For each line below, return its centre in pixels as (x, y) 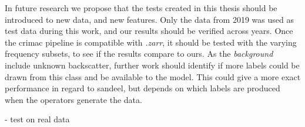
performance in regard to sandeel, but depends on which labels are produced (143, 88)
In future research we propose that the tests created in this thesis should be (141, 8)
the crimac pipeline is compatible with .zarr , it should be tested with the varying (151, 42)
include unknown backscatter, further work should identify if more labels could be (152, 65)
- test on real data (37, 119)
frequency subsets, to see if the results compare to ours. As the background (139, 54)
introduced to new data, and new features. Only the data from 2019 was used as (149, 19)
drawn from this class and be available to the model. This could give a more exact (153, 76)
